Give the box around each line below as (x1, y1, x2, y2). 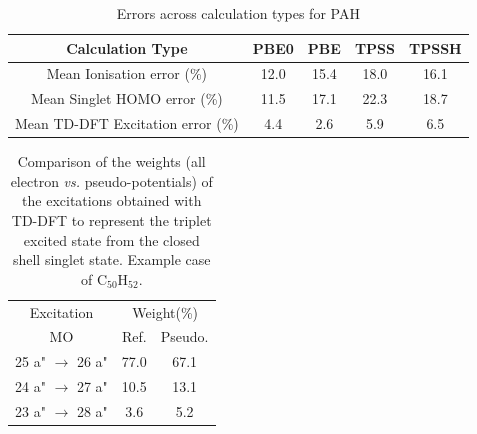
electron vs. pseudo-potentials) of (10, 170, 213, 191)
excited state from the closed (23, 229, 200, 250)
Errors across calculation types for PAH (116, 3, 360, 23)
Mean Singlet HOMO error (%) (30, 88, 223, 109)
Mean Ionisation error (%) (46, 63, 208, 84)
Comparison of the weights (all (17, 151, 206, 172)
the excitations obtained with (22, 190, 202, 211)
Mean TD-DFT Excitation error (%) (15, 113, 239, 134)
